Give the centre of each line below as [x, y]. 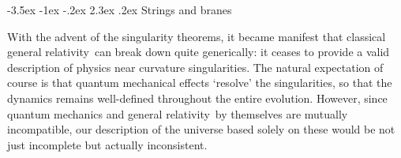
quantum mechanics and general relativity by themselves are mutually [178, 113]
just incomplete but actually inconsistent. [107, 144]
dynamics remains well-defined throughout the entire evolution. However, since [197, 98]
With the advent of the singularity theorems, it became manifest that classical [197, 36]
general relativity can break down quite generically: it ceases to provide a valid [199, 52]
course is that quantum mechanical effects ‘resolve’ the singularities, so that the [200, 83]
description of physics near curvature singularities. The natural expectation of [195, 67]
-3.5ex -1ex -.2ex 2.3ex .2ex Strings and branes [120, 9]
